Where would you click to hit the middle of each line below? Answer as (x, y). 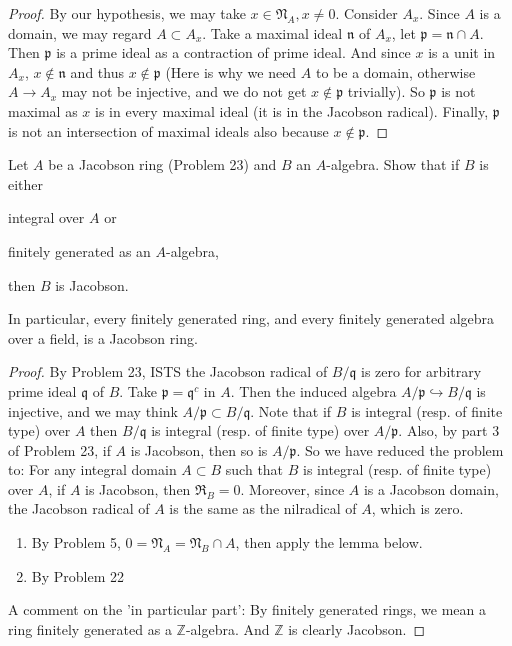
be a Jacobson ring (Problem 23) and (162, 164)
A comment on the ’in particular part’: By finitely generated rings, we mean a (247, 609)
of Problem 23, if (59, 449)
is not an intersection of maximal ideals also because (168, 130)
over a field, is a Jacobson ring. (103, 337)
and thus (97, 71)
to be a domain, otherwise (395, 71)
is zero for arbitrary (421, 371)
